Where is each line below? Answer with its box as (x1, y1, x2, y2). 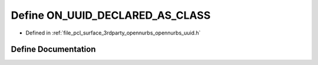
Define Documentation (11, 45, 96, 54)
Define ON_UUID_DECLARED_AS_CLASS (11, 9, 211, 22)
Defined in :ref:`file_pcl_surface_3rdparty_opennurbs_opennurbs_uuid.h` (25, 29, 201, 36)
